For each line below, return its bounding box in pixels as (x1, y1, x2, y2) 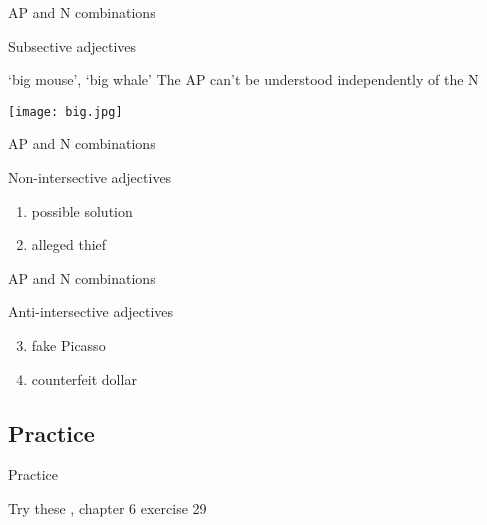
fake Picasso (31, 335, 106, 355)
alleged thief (31, 234, 107, 255)
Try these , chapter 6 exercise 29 (8, 497, 207, 518)
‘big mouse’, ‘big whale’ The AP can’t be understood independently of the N (8, 69, 479, 90)
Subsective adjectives (8, 35, 137, 56)
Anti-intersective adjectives (8, 301, 174, 322)
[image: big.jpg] (8, 104, 123, 119)
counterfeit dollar (31, 368, 137, 389)
